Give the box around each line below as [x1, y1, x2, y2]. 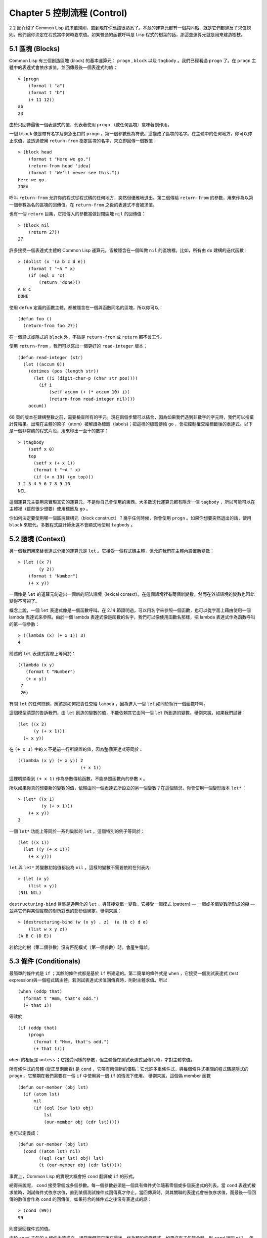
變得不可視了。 [9, 598, 40, 604]
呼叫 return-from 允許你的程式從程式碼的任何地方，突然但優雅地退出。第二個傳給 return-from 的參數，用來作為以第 [9, 195, 254, 201]
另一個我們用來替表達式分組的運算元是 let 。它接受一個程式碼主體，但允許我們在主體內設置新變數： [9, 548, 215, 554]
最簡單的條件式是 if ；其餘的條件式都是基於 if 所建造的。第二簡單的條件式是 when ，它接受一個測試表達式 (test [9, 970, 238, 976]
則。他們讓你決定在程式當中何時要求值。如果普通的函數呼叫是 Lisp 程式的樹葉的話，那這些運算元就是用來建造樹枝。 [9, 31, 246, 37]
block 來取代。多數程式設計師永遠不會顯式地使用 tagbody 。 [9, 522, 135, 528]
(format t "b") [28, 90, 65, 96]
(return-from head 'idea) [28, 163, 91, 168]
